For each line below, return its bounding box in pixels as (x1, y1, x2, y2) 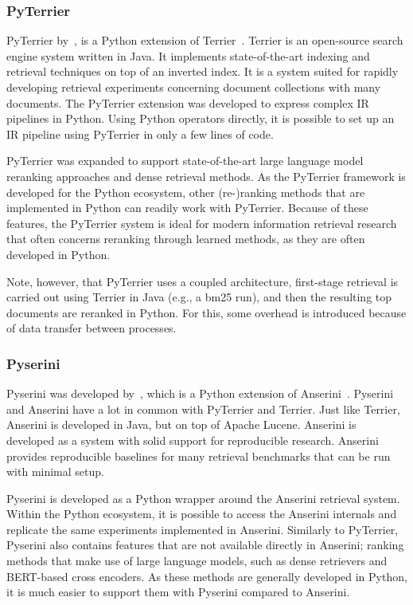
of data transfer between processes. (6, 320, 177, 336)
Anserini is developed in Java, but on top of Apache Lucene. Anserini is (6, 416, 357, 433)
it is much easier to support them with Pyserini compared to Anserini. (6, 583, 350, 600)
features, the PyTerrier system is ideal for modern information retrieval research (6, 214, 397, 231)
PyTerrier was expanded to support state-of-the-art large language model (6, 152, 364, 169)
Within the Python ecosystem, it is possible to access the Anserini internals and (6, 505, 397, 522)
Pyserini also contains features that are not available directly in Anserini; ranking (6, 536, 404, 553)
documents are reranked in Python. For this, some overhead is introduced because (6, 304, 407, 320)
